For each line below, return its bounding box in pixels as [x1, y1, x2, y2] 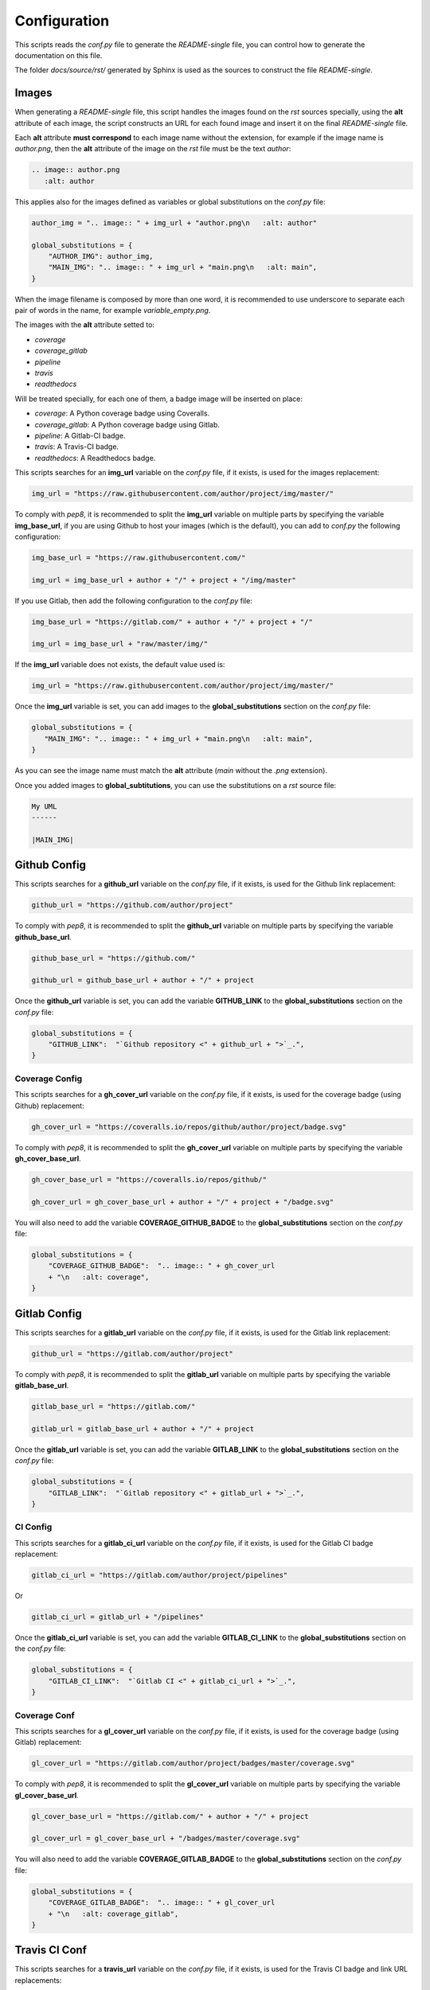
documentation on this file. [14, 50, 103, 60]
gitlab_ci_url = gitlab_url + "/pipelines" [31, 1613, 205, 1621]
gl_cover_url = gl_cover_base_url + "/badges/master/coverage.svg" [31, 1834, 301, 1843]
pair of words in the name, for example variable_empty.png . [14, 306, 211, 315]
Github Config [14, 858, 87, 872]
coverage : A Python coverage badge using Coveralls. [34, 408, 210, 418]
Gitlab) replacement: [14, 1738, 82, 1747]
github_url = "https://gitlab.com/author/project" [31, 1349, 234, 1358]
